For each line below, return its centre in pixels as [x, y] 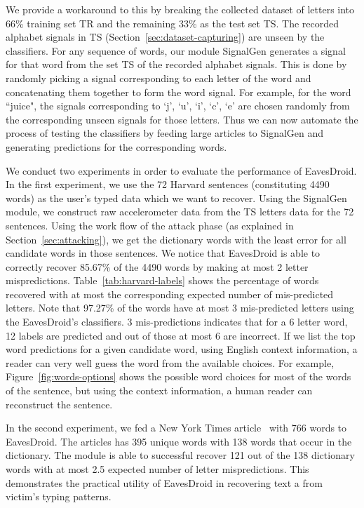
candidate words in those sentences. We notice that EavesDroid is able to [163, 253]
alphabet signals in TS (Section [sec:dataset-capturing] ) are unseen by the [165, 37]
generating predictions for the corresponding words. [116, 146]
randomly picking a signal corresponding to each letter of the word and [159, 78]
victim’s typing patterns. [59, 496]
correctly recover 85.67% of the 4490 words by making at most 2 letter [157, 266]
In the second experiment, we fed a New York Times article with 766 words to [176, 428]
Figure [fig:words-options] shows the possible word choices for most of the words [178, 376]
